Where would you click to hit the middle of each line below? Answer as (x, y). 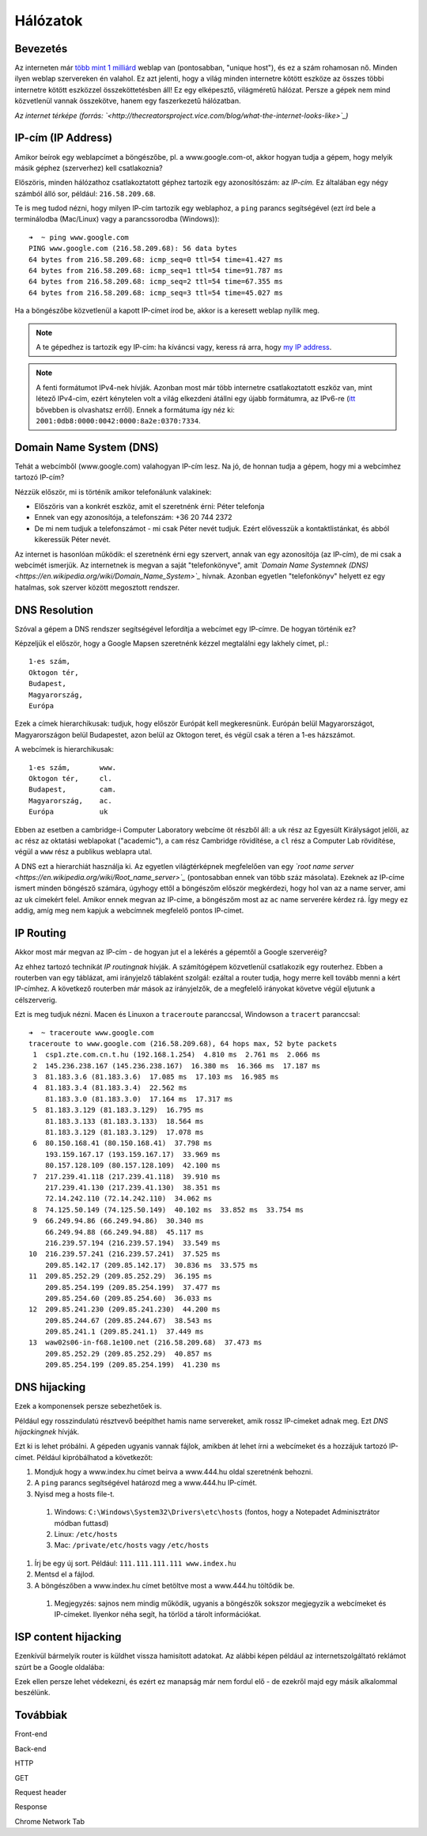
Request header (41, 1792)
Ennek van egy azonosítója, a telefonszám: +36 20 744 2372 (133, 518)
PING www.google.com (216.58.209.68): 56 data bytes (133, 248)
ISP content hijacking (68, 1637)
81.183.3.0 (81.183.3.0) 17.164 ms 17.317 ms (139, 1099)
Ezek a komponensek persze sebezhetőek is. (88, 1406)
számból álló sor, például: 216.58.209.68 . (85, 193)
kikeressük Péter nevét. (72, 540)
